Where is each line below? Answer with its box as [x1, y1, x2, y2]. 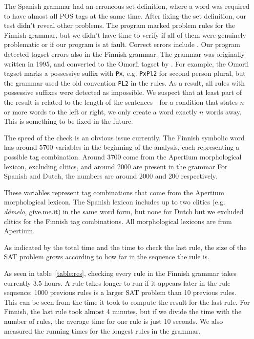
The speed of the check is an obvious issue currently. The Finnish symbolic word [4, 132, 245, 142]
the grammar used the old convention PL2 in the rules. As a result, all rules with [4, 77, 245, 88]
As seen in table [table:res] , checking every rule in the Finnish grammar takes [4, 268, 236, 278]
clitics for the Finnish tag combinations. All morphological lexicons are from [4, 216, 232, 226]
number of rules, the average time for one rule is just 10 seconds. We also [4, 316, 223, 326]
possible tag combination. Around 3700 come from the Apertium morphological [4, 152, 242, 162]
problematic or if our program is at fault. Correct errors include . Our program [4, 39, 240, 49]
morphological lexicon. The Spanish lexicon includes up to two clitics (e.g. [4, 197, 225, 207]
